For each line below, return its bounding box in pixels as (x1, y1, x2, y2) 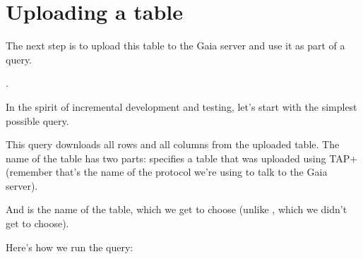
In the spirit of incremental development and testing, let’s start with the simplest (6, 99, 357, 114)
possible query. (6, 113, 69, 128)
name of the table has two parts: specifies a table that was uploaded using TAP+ (6, 150, 358, 165)
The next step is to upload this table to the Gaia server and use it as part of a (6, 38, 345, 53)
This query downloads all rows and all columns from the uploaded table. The (6, 137, 340, 152)
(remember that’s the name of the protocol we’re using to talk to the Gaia (6, 164, 328, 179)
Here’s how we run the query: (6, 239, 133, 254)
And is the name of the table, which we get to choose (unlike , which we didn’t (6, 202, 347, 217)
